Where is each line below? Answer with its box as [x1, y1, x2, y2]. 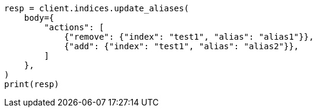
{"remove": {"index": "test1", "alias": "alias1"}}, [64, 32, 314, 41]
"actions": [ [44, 23, 104, 32]
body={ [24, 13, 55, 23]
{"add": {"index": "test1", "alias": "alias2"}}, [64, 41, 299, 51]
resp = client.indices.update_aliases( [4, 4, 189, 13]
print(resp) [4, 79, 59, 89]
